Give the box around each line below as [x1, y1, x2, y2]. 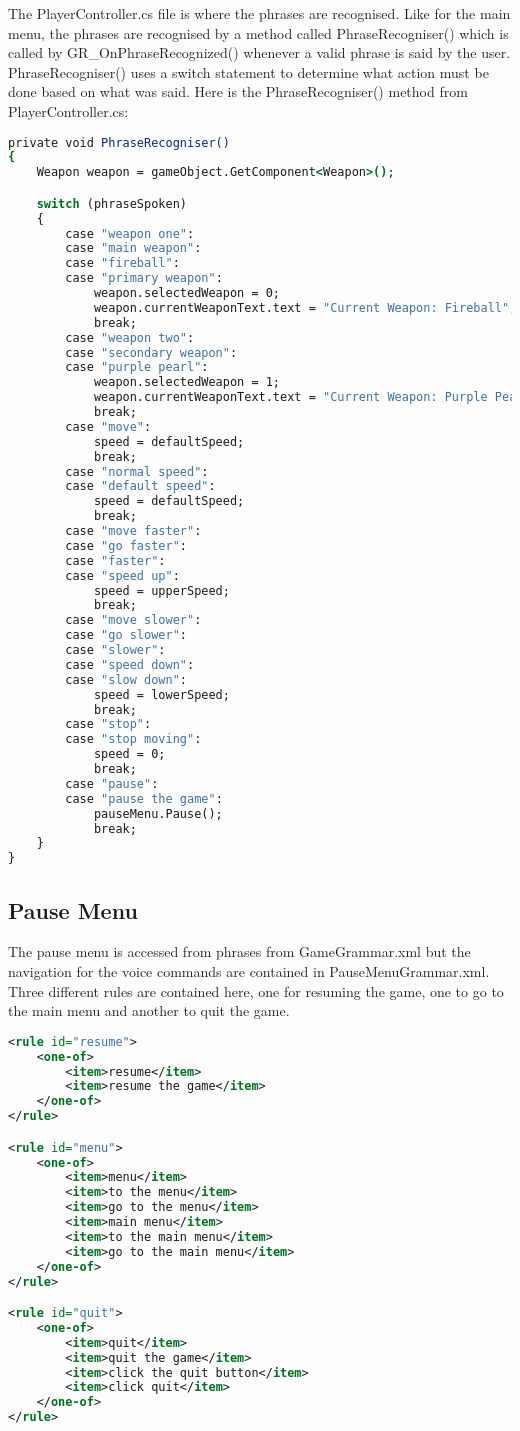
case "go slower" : [65, 628, 187, 643]
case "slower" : [65, 643, 166, 658]
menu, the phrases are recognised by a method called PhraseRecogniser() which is [8, 22, 509, 43]
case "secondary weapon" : [65, 345, 238, 360]
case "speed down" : [65, 657, 195, 672]
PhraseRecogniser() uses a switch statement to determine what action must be [8, 61, 489, 82]
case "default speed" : [65, 479, 216, 494]
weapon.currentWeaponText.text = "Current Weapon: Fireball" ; [93, 300, 517, 315]
